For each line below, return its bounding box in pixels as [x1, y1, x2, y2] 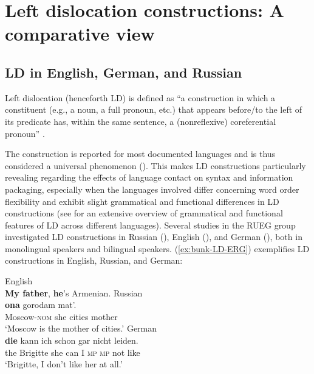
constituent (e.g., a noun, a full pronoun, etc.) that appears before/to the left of [5, 103, 302, 116]
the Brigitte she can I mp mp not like [5, 346, 140, 358]
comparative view [5, 21, 155, 46]
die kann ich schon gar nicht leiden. [5, 334, 138, 347]
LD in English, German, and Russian [5, 62, 242, 81]
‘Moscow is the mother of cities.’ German [5, 322, 157, 335]
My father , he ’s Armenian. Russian [5, 286, 143, 299]
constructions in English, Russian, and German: [5, 254, 183, 267]
